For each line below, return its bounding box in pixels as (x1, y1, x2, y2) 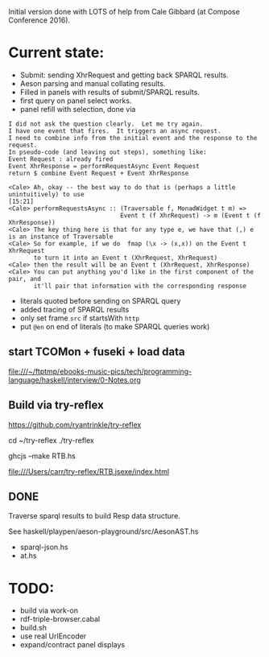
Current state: (8, 43, 105, 62)
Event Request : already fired (8, 155, 114, 163)
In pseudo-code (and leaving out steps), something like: (8, 148, 207, 156)
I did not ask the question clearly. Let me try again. (8, 120, 204, 128)
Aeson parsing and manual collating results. (19, 78, 166, 88)
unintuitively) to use (8, 190, 85, 198)
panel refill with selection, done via (19, 104, 136, 114)
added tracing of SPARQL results (19, 304, 130, 314)
